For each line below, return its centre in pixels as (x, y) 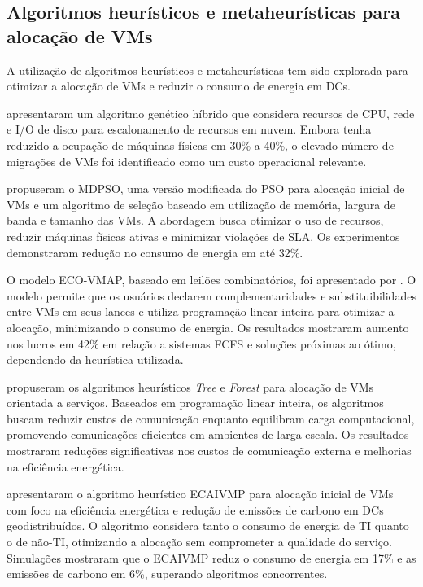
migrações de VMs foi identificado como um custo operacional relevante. (187, 161)
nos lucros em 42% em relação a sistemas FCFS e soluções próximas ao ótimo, (201, 343)
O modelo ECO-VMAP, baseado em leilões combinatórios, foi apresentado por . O (211, 280)
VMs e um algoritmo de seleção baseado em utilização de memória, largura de (201, 204)
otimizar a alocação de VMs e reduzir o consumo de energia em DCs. (179, 86)
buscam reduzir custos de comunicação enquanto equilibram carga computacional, (211, 418)
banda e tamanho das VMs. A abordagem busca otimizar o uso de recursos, (195, 220)
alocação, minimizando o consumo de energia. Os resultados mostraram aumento (208, 327)
